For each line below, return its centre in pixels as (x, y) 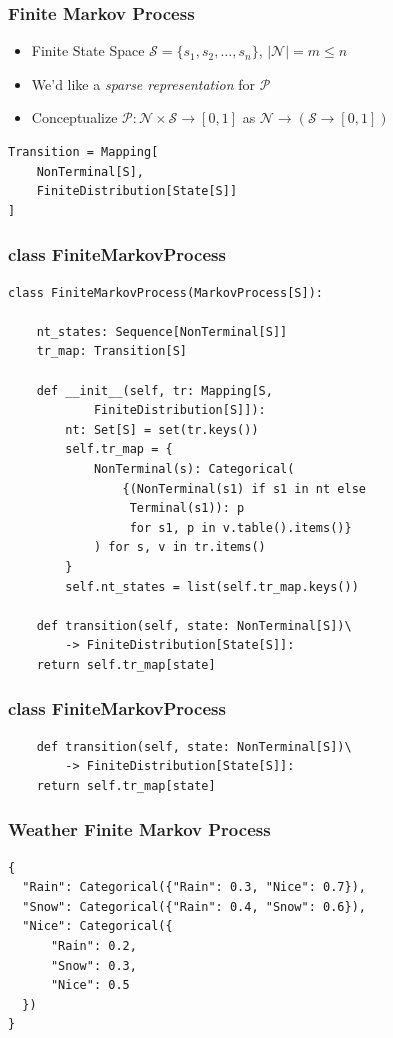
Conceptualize (74, 117)
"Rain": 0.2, (93, 946)
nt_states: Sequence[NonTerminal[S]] (162, 331)
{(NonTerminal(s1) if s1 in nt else (244, 488)
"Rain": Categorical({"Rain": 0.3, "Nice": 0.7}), (194, 887)
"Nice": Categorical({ (97, 926)
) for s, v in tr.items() (179, 547)
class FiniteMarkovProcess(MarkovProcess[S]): (165, 292)
